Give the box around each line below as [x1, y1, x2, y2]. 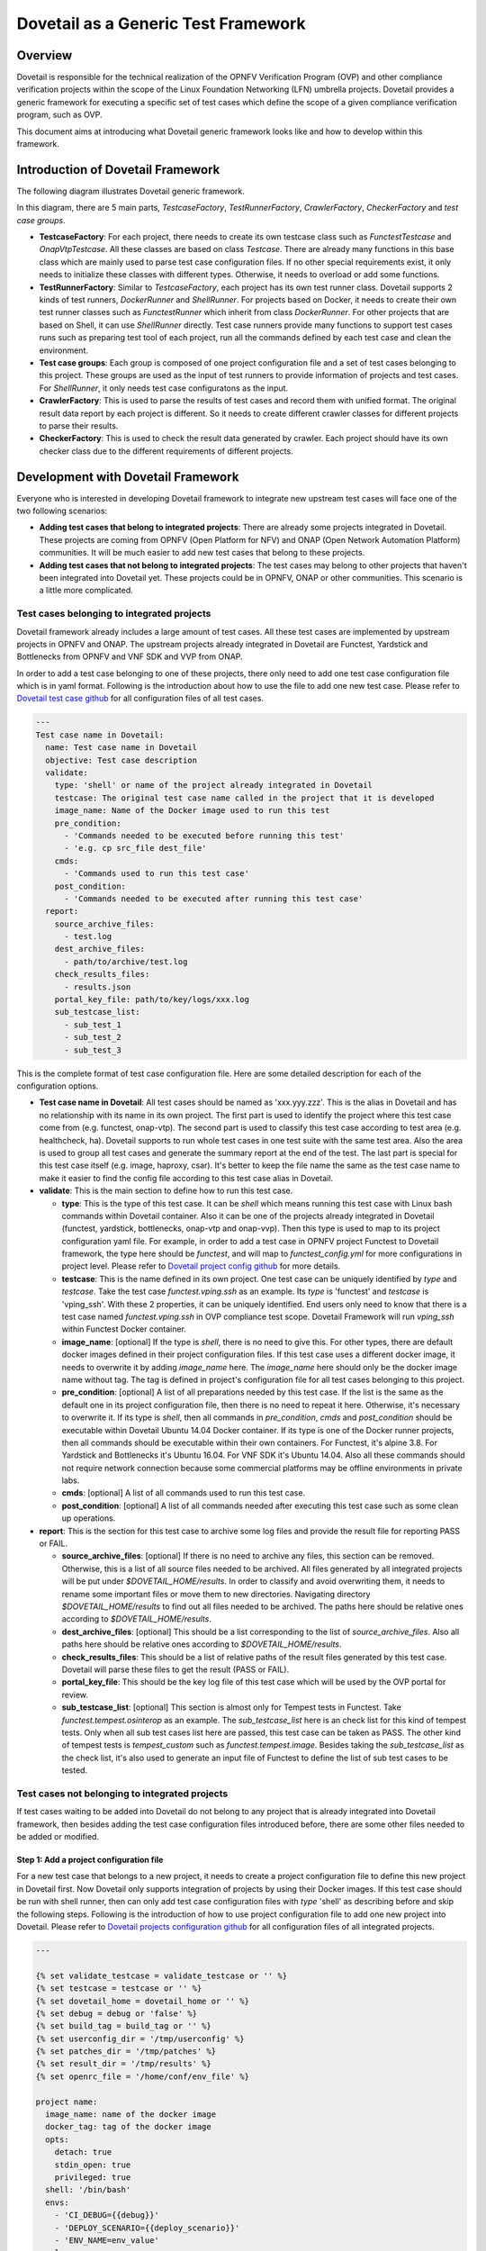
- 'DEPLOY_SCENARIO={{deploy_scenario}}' [54, 2222, 240, 2233]
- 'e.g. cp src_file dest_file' [64, 843, 207, 854]
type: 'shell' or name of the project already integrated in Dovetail [54, 780, 373, 791]
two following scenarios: [16, 505, 108, 517]
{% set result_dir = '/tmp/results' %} [35, 2058, 211, 2069]
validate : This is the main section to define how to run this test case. [39, 1185, 293, 1197]
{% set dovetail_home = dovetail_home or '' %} [35, 1995, 249, 2006]
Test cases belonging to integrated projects [16, 608, 211, 620]
